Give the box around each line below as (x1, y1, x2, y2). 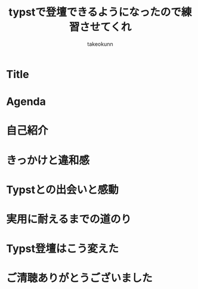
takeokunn (87, 40, 113, 48)
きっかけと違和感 (6, 153, 89, 167)
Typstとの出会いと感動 (6, 183, 119, 197)
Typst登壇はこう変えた (6, 242, 119, 256)
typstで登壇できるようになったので (8, 5, 182, 19)
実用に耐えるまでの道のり (6, 212, 132, 226)
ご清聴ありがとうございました (6, 272, 153, 285)
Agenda (6, 95, 46, 108)
